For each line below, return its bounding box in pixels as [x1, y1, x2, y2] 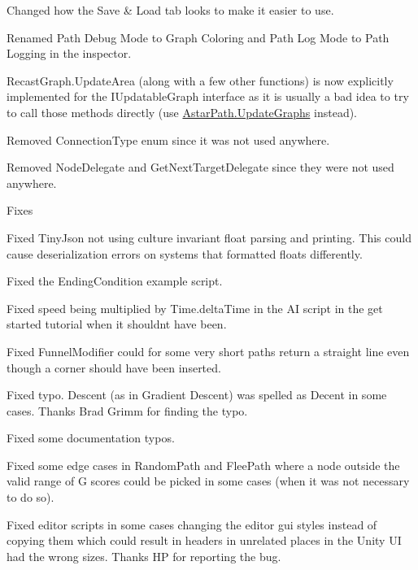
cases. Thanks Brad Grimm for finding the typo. [7, 402, 248, 419]
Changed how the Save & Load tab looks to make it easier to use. [7, 2, 334, 18]
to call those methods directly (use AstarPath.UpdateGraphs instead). [7, 103, 358, 120]
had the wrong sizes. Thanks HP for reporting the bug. [7, 547, 281, 564]
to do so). [7, 489, 54, 506]
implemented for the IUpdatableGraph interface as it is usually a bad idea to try [7, 88, 409, 105]
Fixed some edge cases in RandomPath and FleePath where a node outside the [7, 456, 400, 473]
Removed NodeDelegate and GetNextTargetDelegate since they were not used [7, 159, 394, 176]
